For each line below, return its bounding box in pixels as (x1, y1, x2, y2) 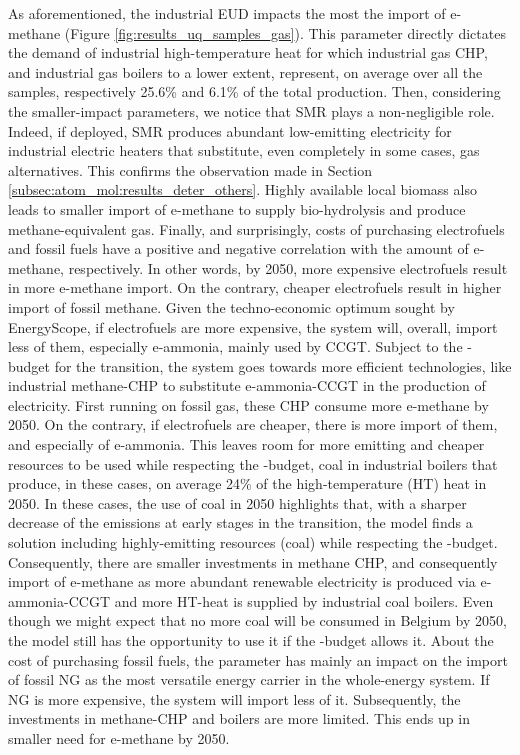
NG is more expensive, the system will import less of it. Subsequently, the (8, 688, 461, 709)
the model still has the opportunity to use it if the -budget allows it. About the (8, 630, 494, 650)
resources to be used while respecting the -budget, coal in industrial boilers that (8, 453, 498, 474)
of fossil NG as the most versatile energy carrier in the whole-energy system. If (8, 669, 490, 690)
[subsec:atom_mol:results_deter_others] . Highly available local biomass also (8, 179, 477, 200)
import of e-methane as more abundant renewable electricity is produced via (8, 571, 476, 592)
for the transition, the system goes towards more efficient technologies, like (54, 355, 512, 376)
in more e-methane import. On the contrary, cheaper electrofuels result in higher (8, 277, 502, 298)
